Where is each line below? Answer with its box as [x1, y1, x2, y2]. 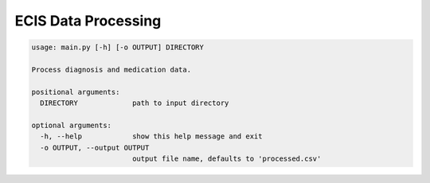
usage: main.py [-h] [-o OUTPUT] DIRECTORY [31, 43, 205, 52]
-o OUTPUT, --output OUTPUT [40, 143, 150, 152]
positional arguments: [31, 88, 120, 96]
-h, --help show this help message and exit [40, 132, 263, 141]
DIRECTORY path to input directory [40, 99, 229, 107]
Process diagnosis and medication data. [31, 64, 191, 74]
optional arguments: [31, 120, 111, 130]
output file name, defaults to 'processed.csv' [131, 154, 322, 163]
